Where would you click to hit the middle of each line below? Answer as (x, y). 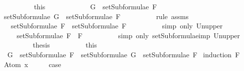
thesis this (65, 45)
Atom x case (32, 64)
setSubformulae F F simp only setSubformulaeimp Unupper (128, 35)
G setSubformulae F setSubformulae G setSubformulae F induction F (123, 54)
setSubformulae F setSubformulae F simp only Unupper (117, 26)
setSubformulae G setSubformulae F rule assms (96, 16)
